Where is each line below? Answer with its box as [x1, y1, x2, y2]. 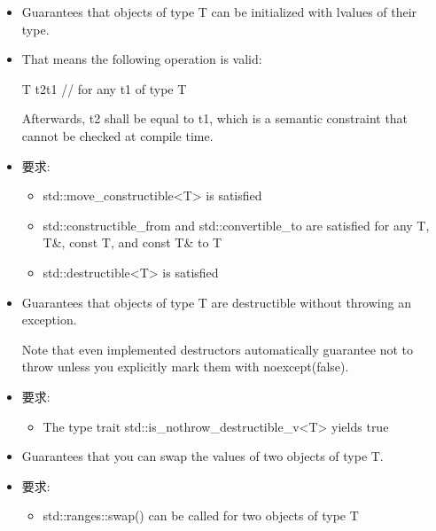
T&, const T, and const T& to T [43, 233, 222, 252]
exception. [21, 310, 77, 329]
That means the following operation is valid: [21, 50, 262, 68]
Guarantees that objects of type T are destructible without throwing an [21, 293, 411, 311]
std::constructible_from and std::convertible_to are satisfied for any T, [43, 215, 430, 234]
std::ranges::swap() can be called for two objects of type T [43, 506, 359, 525]
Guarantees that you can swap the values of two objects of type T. [21, 447, 384, 465]
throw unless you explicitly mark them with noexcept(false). [21, 357, 349, 376]
